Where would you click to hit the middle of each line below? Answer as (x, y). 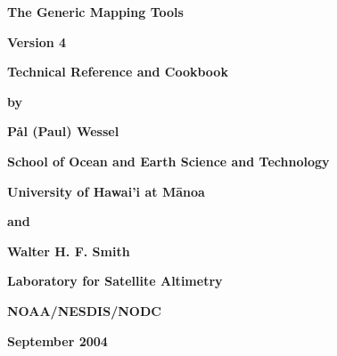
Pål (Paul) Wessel (63, 131)
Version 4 (37, 41)
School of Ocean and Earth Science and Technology (168, 161)
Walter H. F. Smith (69, 251)
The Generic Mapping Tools (95, 12)
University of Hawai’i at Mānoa (106, 191)
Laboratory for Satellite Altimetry (115, 281)
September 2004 (58, 340)
